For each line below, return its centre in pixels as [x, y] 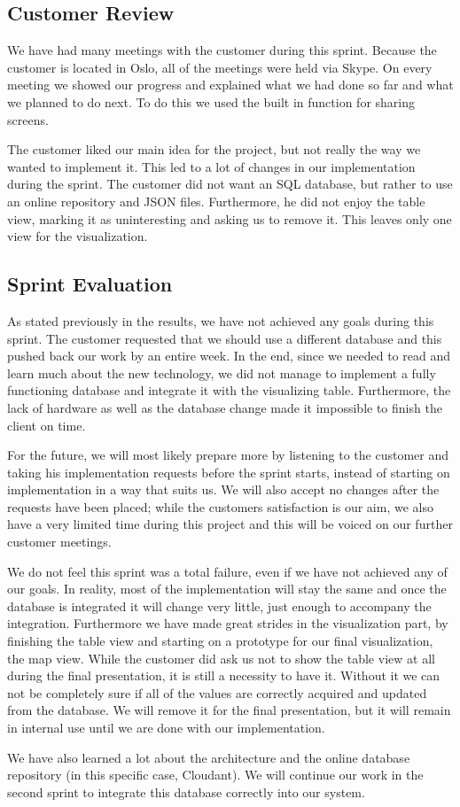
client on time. [47, 425]
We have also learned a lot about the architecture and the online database [209, 757]
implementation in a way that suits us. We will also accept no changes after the [223, 489]
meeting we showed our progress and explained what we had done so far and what [230, 85]
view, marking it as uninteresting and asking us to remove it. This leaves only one [230, 218]
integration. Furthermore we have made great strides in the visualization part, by [228, 623]
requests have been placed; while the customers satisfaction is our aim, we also [220, 506]
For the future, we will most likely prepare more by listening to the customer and [228, 455]
